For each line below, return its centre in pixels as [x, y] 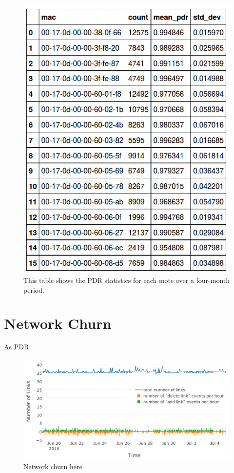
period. [34, 290]
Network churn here [53, 466]
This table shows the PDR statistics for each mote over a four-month [127, 280]
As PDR [17, 347]
